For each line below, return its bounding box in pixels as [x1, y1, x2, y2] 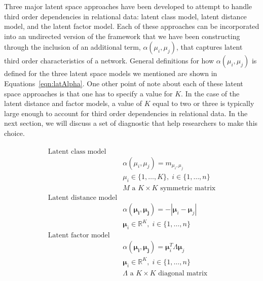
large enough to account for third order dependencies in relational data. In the [4, 108, 248, 118]
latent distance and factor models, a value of [4, 98, 142, 109]
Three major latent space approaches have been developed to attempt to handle [4, 1, 252, 11]
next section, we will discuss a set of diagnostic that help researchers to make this [4, 118, 258, 128]
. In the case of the [181, 88, 240, 98]
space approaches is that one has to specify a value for [4, 88, 173, 98]
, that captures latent [176, 42, 243, 52]
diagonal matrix [158, 269, 208, 277]
